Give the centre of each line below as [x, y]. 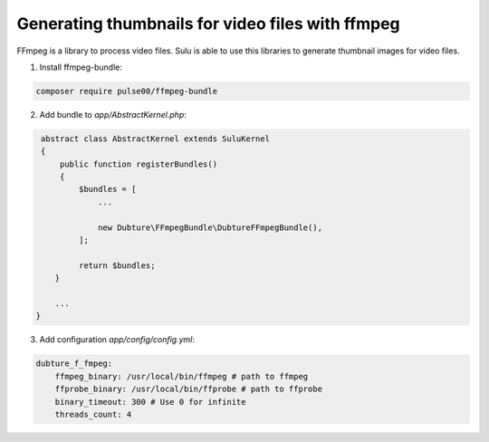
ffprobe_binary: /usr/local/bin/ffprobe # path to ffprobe [189, 389]
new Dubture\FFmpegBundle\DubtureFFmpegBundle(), [211, 227]
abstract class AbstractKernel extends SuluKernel [156, 139]
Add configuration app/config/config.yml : [117, 340]
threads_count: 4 [93, 414]
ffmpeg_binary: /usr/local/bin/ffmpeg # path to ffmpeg [182, 376]
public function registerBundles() [138, 164]
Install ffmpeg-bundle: [81, 67]
